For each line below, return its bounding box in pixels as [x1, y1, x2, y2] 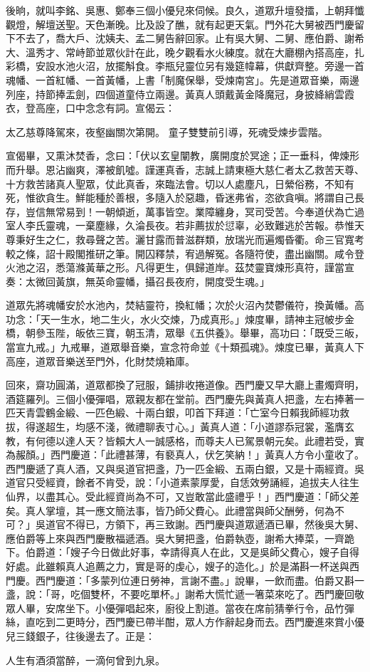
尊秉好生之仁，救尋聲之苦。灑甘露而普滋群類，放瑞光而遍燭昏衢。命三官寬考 [6, 231, 364, 246]
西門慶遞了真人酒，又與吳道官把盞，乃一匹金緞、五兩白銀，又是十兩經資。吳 [6, 461, 364, 476]
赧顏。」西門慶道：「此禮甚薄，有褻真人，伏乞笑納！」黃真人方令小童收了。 [15, 447, 364, 462]
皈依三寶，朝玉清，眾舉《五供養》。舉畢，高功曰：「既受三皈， [75, 325, 364, 340]
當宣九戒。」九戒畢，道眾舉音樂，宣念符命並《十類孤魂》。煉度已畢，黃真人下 [6, 340, 364, 355]
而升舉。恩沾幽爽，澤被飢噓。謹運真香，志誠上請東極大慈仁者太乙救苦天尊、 [6, 162, 364, 177]
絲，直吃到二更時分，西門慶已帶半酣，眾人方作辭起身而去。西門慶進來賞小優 [6, 614, 364, 629]
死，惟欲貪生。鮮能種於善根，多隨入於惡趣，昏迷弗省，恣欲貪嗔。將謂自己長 [6, 190, 364, 205]
